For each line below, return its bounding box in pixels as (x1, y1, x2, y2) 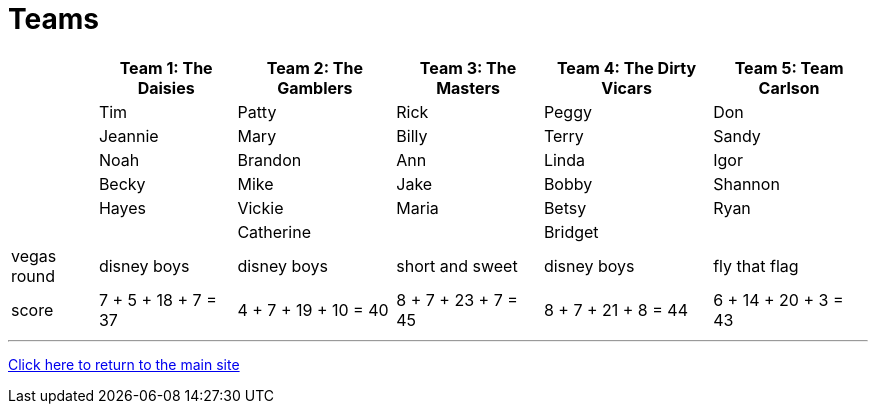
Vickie (237, 197, 284, 218)
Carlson (758, 77, 820, 98)
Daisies (137, 77, 195, 98)
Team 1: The (119, 57, 213, 78)
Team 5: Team (734, 57, 844, 78)
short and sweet (396, 255, 518, 276)
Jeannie (98, 125, 159, 146)
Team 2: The (266, 57, 363, 78)
